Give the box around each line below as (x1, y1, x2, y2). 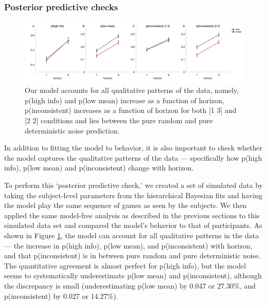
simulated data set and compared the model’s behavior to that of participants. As (4, 220, 262, 231)
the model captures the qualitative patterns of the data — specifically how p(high (4, 152, 262, 163)
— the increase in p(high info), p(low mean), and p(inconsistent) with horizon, (4, 240, 253, 251)
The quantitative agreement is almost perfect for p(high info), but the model (4, 260, 246, 271)
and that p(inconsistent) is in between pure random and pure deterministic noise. (4, 250, 261, 261)
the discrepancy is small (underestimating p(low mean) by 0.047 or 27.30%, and (4, 280, 256, 291)
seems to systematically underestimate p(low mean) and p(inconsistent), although (4, 270, 262, 281)
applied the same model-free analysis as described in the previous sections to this (4, 209, 260, 220)
